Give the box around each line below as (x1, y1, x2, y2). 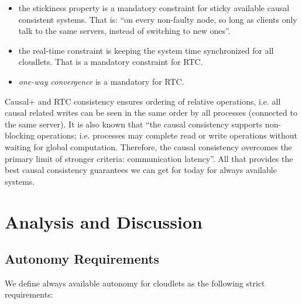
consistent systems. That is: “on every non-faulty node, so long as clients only (18, 13, 297, 25)
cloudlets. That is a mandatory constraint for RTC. (18, 56, 203, 68)
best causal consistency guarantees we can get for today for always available (5, 164, 277, 176)
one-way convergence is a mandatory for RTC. (18, 75, 184, 87)
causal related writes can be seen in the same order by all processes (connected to (5, 106, 297, 119)
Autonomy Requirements (5, 250, 160, 268)
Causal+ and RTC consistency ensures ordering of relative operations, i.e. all (5, 95, 281, 107)
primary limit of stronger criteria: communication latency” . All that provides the (5, 152, 293, 164)
